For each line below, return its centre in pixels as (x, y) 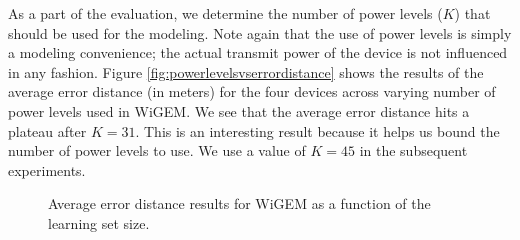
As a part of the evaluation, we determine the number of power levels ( (225, 13)
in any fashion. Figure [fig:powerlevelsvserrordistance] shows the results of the (246, 71)
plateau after (47, 130)
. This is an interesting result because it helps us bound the (317, 130)
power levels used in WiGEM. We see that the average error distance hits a (239, 110)
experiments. (47, 169)
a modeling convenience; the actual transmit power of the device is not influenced (258, 52)
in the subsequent (413, 150)
